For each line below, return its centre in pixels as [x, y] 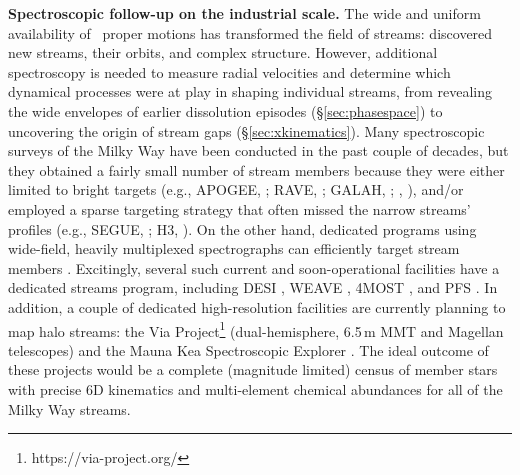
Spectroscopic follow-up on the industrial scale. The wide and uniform [244, 13]
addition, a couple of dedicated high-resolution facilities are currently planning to [257, 306]
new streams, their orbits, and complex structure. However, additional [223, 52]
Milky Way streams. [69, 408]
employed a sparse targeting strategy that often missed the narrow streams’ [239, 208]
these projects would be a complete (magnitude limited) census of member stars [253, 369]
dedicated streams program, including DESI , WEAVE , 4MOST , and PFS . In [253, 287]
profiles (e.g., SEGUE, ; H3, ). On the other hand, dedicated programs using [242, 228]
